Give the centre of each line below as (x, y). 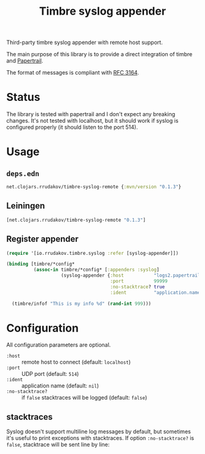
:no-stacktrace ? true (138, 287)
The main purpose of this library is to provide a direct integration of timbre (99, 54)
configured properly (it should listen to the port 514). (72, 127)
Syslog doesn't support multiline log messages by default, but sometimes (99, 431)
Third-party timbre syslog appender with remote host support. (85, 42)
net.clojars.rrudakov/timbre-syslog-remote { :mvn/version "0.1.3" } (94, 187)
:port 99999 (139, 281)
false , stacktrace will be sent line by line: (58, 445)
